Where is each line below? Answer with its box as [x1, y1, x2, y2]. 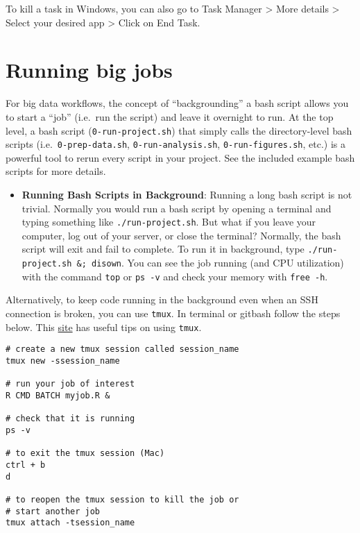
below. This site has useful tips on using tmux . [6, 319, 202, 334]
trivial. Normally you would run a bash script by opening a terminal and [22, 201, 332, 215]
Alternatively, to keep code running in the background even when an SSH [6, 292, 318, 307]
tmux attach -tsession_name [6, 518, 135, 528]
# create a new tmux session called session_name [6, 344, 239, 355]
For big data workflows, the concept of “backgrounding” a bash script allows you [6, 96, 349, 110]
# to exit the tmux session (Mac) [6, 448, 165, 459]
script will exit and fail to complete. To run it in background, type [22, 242, 305, 256]
